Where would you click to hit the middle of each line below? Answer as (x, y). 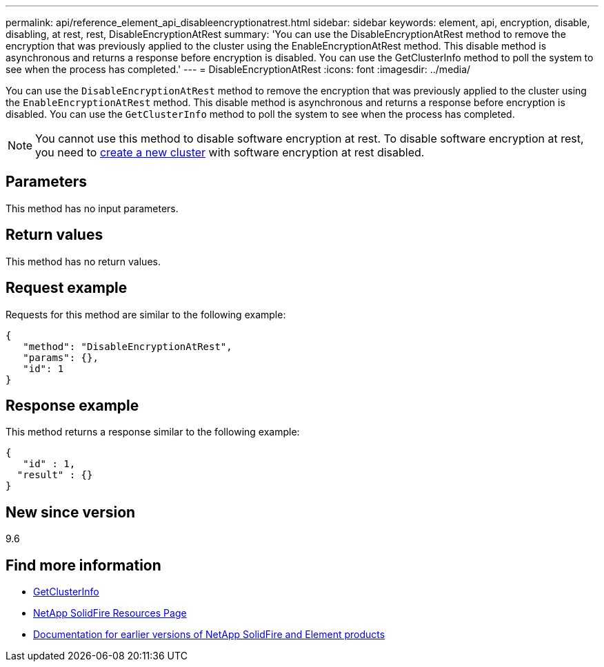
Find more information (83, 565)
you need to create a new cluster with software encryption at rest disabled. (230, 152)
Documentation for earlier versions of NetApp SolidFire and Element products (209, 635)
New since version (71, 512)
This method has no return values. (83, 261)
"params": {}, (61, 357)
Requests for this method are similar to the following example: (146, 314)
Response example (72, 405)
